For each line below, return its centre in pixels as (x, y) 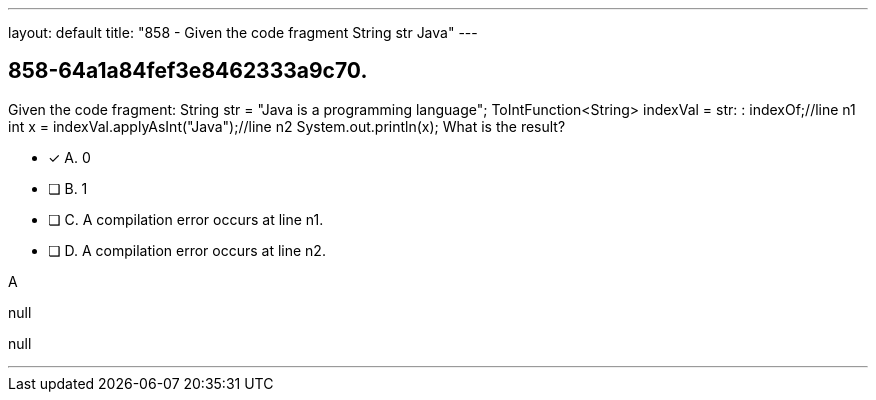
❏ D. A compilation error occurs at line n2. (187, 250)
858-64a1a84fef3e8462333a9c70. (188, 71)
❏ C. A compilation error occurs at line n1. (186, 219)
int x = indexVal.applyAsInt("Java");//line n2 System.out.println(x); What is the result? (287, 126)
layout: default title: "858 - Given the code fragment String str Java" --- (243, 32)
